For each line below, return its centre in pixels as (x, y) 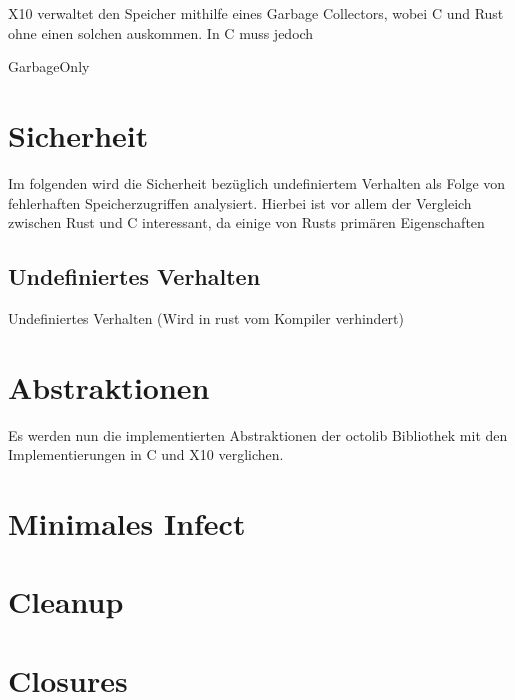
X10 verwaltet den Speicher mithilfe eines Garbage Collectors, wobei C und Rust (256, 13)
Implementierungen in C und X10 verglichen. (146, 454)
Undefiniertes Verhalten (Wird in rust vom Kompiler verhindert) (206, 317)
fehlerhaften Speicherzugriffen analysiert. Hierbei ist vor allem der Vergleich (240, 202)
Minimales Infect (127, 522)
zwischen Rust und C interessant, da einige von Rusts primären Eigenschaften (246, 222)
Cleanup (66, 601)
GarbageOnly (49, 66)
